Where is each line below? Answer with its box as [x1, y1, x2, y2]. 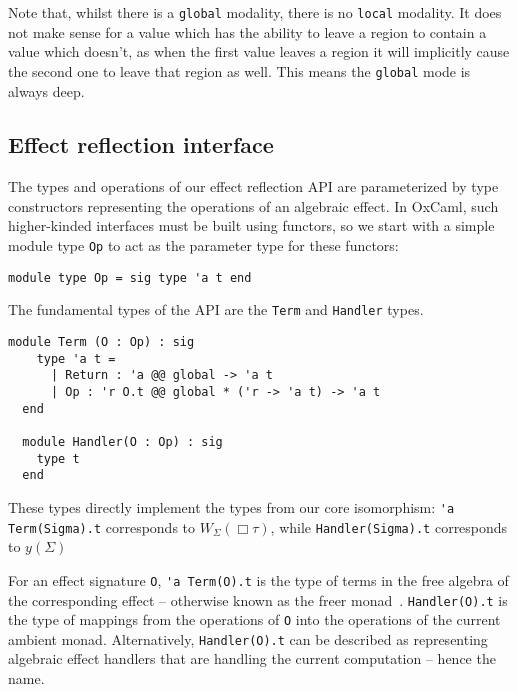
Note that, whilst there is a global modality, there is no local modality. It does [8, 2, 502, 22]
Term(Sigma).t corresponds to [8, 516, 196, 537]
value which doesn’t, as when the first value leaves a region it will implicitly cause [8, 41, 510, 62]
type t [36, 451, 80, 466]
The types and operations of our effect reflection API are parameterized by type [8, 176, 499, 197]
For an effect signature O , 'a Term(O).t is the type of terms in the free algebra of [8, 569, 509, 590]
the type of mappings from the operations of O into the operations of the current [8, 609, 501, 630]
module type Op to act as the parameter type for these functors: [8, 235, 399, 256]
